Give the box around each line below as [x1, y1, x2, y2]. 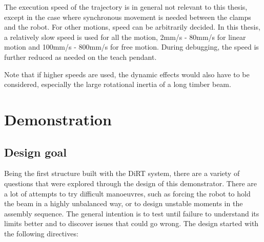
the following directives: [4, 228, 78, 238]
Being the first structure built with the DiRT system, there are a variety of [4, 168, 240, 179]
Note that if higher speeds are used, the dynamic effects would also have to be [4, 69, 250, 79]
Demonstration [4, 108, 112, 129]
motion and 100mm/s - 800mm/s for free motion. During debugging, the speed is [4, 41, 259, 52]
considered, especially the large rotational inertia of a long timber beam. [4, 79, 231, 90]
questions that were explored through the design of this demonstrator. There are [4, 178, 257, 188]
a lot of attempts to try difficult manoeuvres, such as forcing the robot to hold [4, 188, 251, 199]
